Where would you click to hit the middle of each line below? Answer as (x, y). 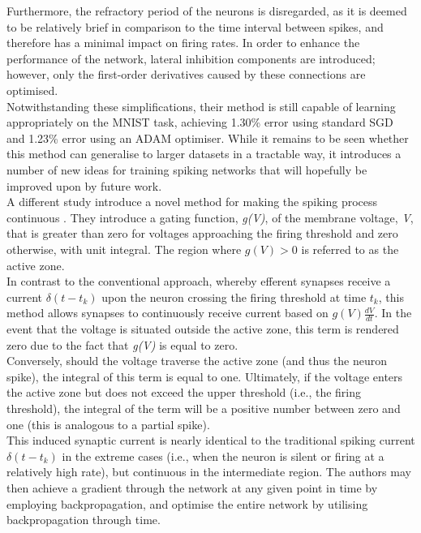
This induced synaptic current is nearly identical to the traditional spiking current (211, 440)
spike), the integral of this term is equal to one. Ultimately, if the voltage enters (205, 376)
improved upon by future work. (84, 185)
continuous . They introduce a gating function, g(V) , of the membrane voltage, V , (210, 217)
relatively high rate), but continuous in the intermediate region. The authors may (209, 472)
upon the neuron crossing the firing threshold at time (234, 297)
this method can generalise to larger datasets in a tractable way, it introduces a (204, 154)
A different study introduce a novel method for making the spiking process (192, 202)
